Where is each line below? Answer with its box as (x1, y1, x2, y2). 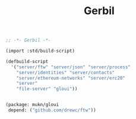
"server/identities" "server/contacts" (16, 70, 115, 75)
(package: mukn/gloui (5, 102, 59, 108)
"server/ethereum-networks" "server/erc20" (16, 75, 126, 81)
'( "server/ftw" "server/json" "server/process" (11, 64, 131, 70)
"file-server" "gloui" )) (16, 86, 78, 92)
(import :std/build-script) (5, 48, 75, 54)
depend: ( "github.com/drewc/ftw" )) (8, 107, 96, 113)
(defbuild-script (5, 58, 49, 64)
